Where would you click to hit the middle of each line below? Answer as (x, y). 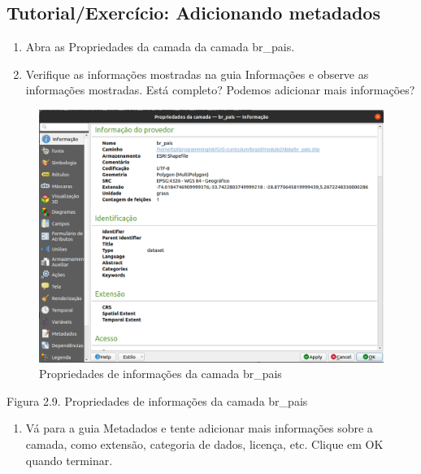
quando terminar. (69, 460)
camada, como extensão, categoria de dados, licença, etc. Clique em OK (204, 444)
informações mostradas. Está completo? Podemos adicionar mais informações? (220, 90)
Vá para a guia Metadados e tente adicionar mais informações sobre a (199, 428)
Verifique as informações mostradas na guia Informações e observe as (197, 74)
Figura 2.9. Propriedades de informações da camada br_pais (157, 400)
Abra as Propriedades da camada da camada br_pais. (160, 47)
